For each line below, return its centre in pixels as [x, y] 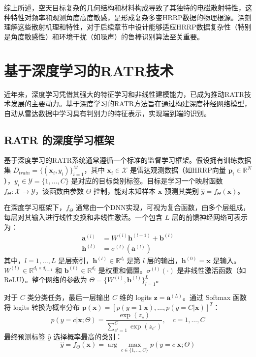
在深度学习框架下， [35, 207]
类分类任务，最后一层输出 [69, 297]
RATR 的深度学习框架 [59, 139]
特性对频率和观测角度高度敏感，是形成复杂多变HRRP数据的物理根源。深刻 [131, 17]
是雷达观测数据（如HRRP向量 [178, 170]
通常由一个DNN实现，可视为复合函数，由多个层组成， [163, 207]
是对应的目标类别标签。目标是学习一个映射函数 [147, 181]
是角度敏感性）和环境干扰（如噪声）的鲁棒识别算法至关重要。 [104, 36]
